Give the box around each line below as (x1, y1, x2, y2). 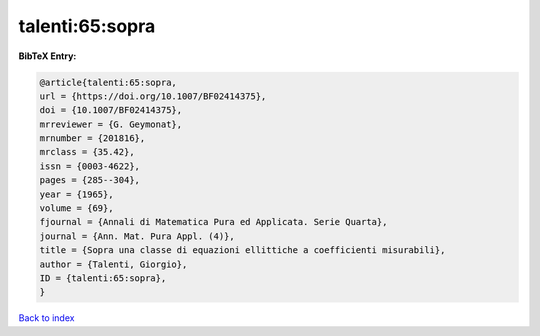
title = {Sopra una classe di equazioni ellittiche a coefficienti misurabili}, (39, 245, 446, 256)
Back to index (18, 312, 75, 324)
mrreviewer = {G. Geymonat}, (39, 118, 183, 130)
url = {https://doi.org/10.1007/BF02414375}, (39, 90, 267, 102)
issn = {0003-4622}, (39, 160, 140, 172)
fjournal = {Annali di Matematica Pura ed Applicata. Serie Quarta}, (39, 216, 388, 228)
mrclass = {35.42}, (39, 146, 135, 158)
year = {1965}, (39, 188, 114, 200)
